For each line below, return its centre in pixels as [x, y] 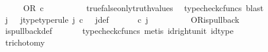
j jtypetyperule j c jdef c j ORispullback [122, 19]
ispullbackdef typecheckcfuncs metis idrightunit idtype [119, 31]
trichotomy [25, 42]
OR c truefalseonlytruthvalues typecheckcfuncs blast [143, 8]
